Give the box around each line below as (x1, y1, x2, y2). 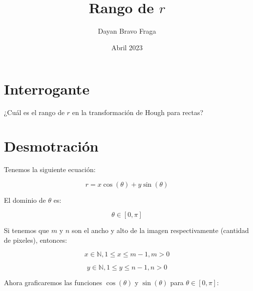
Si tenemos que (4, 225, 49, 235)
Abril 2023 (111, 42, 143, 52)
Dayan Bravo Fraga (98, 26, 156, 36)
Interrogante (4, 79, 90, 99)
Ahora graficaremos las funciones (4, 277, 103, 288)
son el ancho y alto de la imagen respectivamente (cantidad (71, 225, 249, 235)
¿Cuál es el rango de (4, 107, 65, 117)
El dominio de (4, 194, 46, 205)
